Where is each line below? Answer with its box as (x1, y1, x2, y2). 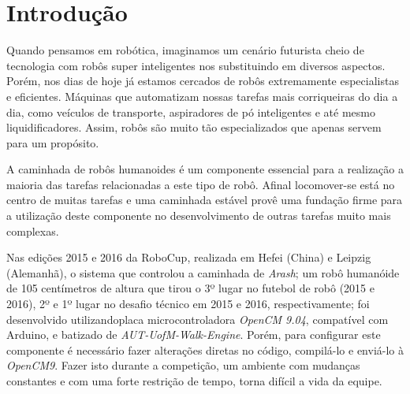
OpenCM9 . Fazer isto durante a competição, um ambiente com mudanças (6, 357, 360, 374)
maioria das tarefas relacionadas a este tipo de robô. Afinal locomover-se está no (6, 176, 395, 192)
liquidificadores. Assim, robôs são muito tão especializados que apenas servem (6, 119, 382, 136)
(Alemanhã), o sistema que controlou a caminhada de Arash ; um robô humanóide (6, 264, 400, 281)
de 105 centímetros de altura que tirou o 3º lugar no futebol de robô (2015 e (6, 280, 375, 296)
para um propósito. (6, 134, 99, 151)
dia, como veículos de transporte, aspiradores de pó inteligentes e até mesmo (6, 103, 376, 120)
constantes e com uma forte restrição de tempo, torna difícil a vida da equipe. (6, 373, 382, 388)
